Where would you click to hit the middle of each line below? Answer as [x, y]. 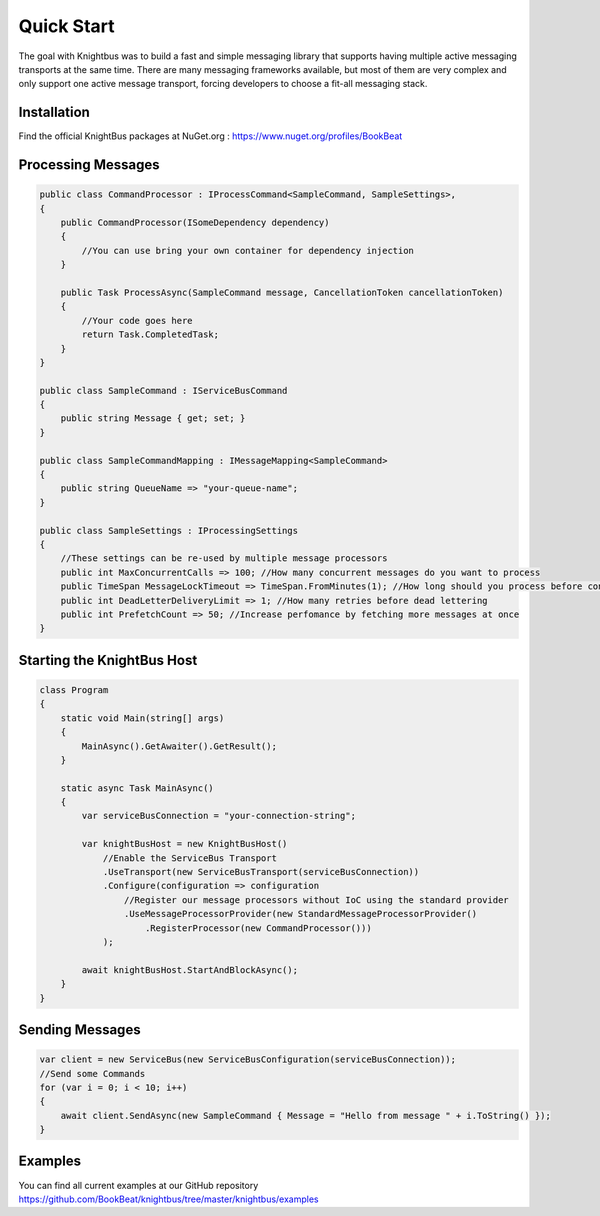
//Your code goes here [137, 320]
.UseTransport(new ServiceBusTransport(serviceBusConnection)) [261, 872]
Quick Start [66, 26]
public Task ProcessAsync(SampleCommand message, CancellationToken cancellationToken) [282, 292]
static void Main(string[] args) [142, 718]
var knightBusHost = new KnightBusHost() [184, 844]
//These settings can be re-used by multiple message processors [224, 558]
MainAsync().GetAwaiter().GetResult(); [179, 746]
